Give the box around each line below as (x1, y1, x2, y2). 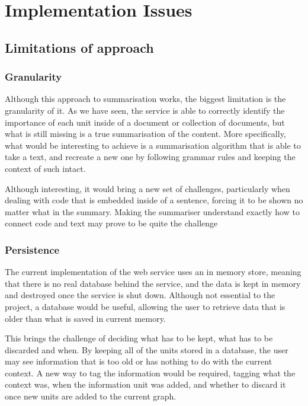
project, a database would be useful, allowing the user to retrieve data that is (5, 300, 285, 312)
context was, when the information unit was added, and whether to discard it (5, 378, 286, 391)
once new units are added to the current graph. (5, 390, 177, 402)
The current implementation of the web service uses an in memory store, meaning (5, 266, 301, 278)
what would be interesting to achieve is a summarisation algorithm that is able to (5, 139, 301, 151)
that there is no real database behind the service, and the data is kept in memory (5, 277, 301, 289)
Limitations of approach (5, 38, 154, 56)
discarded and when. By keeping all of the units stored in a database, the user (5, 343, 288, 356)
